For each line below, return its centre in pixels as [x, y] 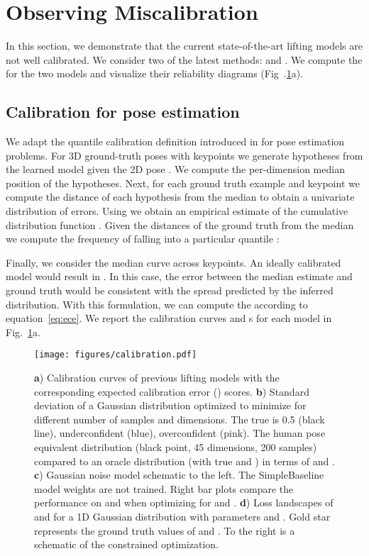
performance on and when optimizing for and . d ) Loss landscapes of [184, 502]
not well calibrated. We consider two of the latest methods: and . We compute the [184, 59]
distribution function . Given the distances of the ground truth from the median [180, 224]
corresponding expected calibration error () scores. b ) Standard [172, 391]
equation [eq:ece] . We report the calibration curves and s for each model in [169, 318]
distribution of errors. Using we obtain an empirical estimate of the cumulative [177, 211]
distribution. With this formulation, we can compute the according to [157, 304]
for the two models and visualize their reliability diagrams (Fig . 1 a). [155, 73]
